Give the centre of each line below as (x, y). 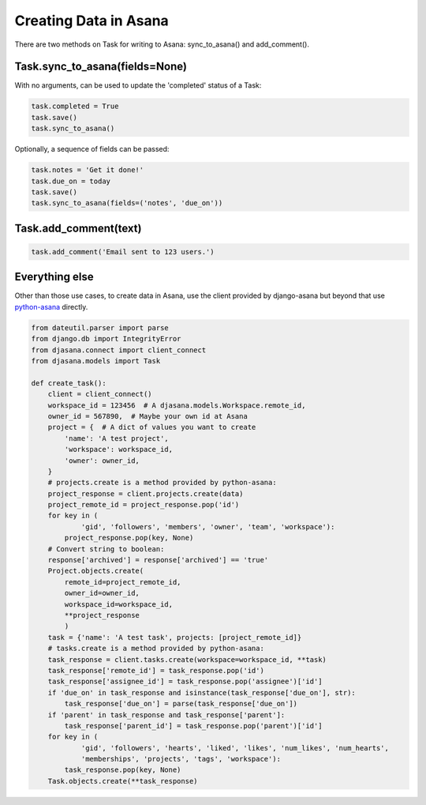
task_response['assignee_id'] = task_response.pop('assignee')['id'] (185, 682)
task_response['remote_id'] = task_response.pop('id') (156, 670)
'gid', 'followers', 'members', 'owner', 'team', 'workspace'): (208, 527)
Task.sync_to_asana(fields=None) (101, 67)
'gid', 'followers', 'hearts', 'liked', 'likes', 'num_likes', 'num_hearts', (235, 748)
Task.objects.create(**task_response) (123, 781)
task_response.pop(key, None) (123, 770)
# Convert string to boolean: (106, 549)
